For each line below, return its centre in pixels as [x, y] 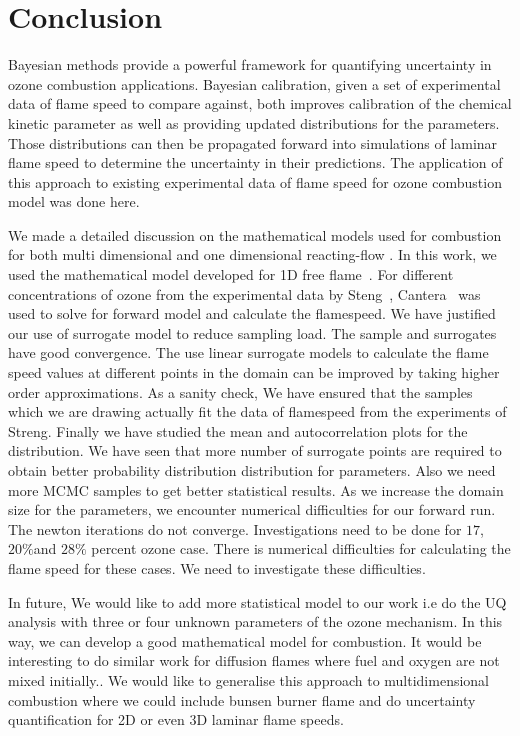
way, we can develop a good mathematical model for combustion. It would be [245, 640]
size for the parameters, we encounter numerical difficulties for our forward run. [252, 509]
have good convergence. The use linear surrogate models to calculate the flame [248, 352]
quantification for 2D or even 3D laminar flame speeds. [176, 719]
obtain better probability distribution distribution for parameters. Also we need [252, 470]
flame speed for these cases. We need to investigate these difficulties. [217, 567]
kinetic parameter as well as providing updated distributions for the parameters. [254, 122]
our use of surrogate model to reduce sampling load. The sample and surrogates [252, 332]
